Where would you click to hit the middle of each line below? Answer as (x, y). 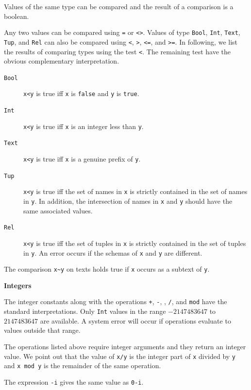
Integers (18, 285)
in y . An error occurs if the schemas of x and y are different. (113, 252)
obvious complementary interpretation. (62, 61)
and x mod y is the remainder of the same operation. (83, 366)
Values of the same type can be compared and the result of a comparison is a (119, 6)
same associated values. (58, 210)
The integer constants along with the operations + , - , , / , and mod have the (116, 301)
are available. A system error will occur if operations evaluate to (135, 320)
